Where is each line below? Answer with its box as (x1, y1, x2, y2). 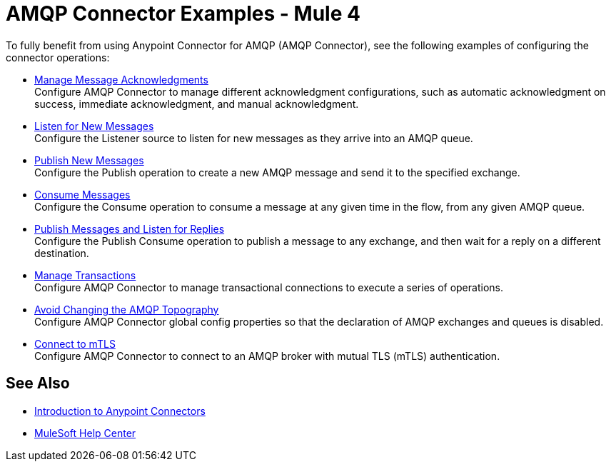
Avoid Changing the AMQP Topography (34, 303, 219, 316)
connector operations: (6, 51, 110, 64)
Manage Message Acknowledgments (34, 73, 208, 86)
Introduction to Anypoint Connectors (34, 404, 206, 417)
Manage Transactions (34, 268, 136, 281)
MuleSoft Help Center (34, 426, 136, 439)
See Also (6, 374, 70, 393)
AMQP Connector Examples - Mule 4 (6, 1, 360, 26)
